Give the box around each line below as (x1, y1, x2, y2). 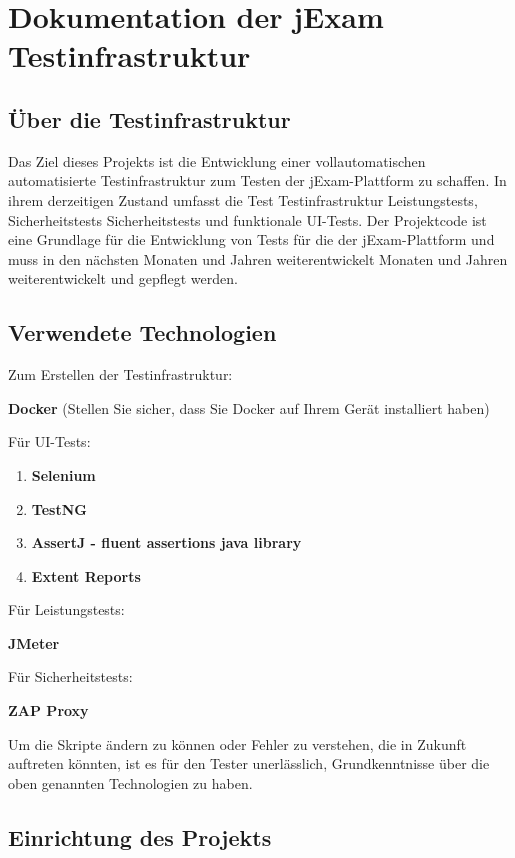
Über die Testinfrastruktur (8, 103, 291, 134)
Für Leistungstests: (8, 599, 125, 620)
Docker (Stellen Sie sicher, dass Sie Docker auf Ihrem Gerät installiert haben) (8, 397, 490, 418)
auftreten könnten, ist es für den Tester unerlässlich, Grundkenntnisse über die (8, 753, 490, 774)
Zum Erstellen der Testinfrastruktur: (8, 364, 233, 385)
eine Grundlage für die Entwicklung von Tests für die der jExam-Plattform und (8, 229, 495, 250)
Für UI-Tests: (8, 431, 91, 452)
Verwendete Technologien (8, 317, 277, 348)
